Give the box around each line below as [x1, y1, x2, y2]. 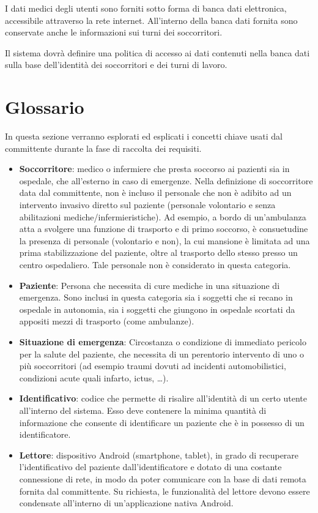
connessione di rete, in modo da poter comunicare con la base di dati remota [19, 472, 306, 485]
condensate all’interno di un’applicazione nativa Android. [19, 496, 234, 509]
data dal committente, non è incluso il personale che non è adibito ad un [19, 186, 292, 199]
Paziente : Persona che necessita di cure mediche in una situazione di [19, 279, 280, 291]
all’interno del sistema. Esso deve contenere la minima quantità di [19, 403, 267, 416]
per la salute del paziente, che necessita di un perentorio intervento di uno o [19, 347, 304, 360]
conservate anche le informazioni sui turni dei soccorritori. [5, 26, 223, 39]
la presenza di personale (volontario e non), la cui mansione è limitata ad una [19, 234, 310, 247]
